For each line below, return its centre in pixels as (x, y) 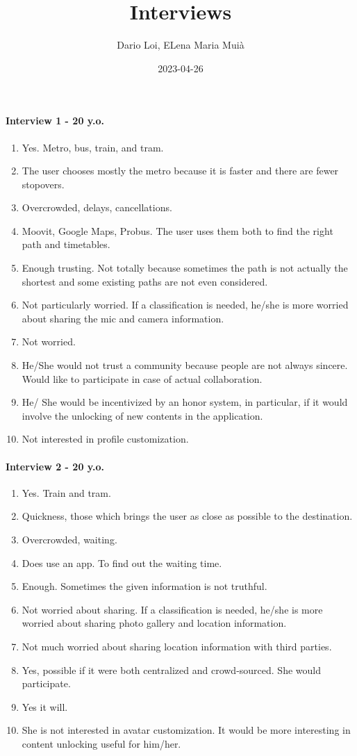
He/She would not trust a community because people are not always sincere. (185, 365)
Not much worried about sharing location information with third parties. (177, 646)
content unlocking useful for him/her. (101, 743)
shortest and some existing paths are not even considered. (145, 281)
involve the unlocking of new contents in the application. (142, 415)
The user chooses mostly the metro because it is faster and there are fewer (180, 171)
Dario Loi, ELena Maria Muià (181, 45)
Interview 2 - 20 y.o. (55, 466)
